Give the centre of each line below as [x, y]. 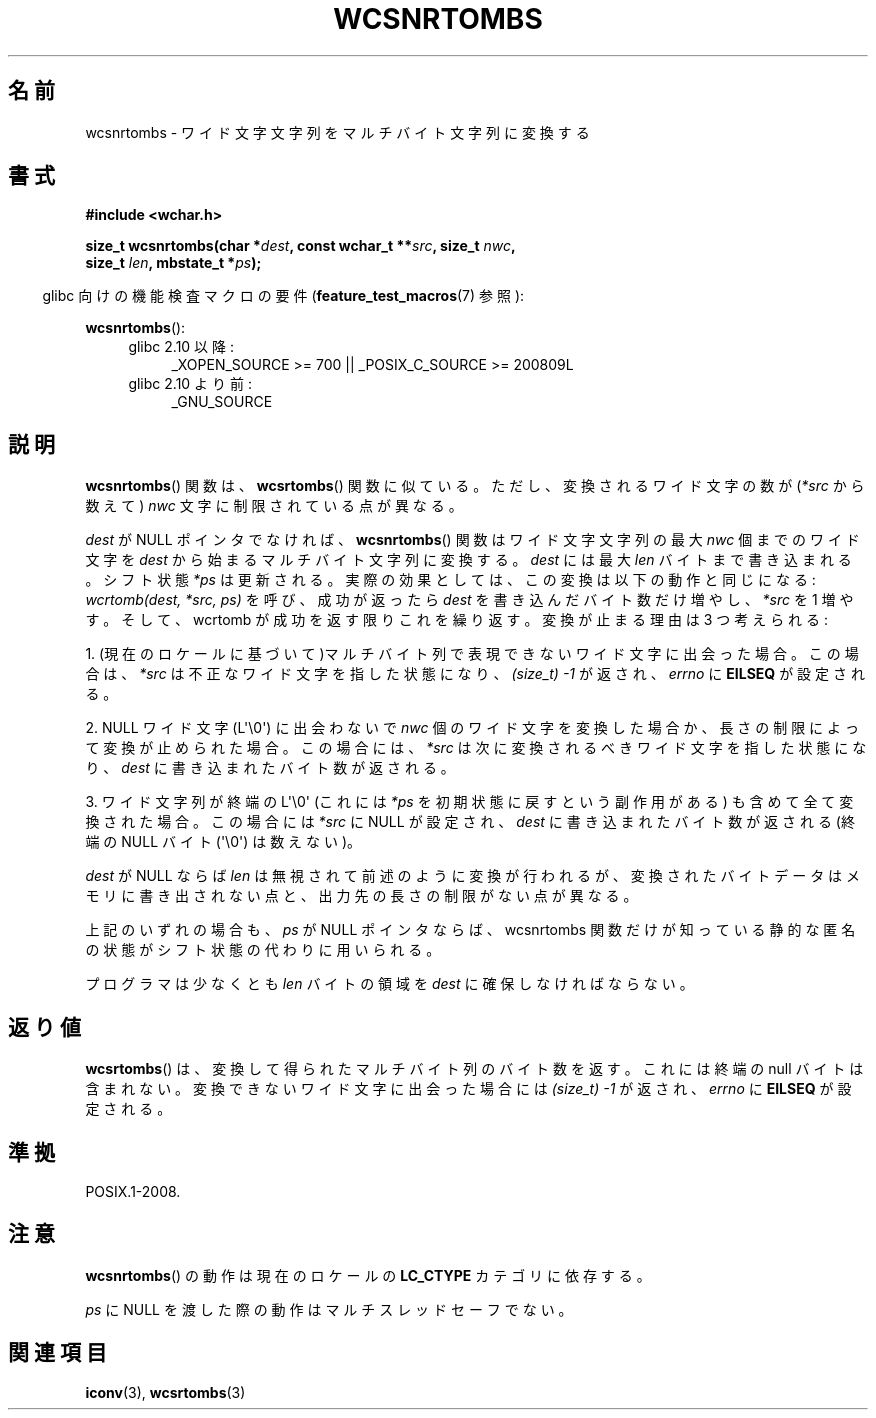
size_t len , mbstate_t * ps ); [173, 263]
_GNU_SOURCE [222, 402]
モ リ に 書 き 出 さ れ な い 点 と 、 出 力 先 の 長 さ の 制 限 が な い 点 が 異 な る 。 [361, 896]
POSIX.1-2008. [133, 1191]
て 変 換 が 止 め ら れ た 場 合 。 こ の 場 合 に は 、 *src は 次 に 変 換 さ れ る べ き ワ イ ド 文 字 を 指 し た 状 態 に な [476, 748]
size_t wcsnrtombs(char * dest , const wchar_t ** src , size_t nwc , [300, 246]
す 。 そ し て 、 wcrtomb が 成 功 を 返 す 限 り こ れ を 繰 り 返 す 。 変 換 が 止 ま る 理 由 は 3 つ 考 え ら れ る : [456, 620]
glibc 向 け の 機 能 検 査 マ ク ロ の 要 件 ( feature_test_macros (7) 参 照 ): [283, 296]
